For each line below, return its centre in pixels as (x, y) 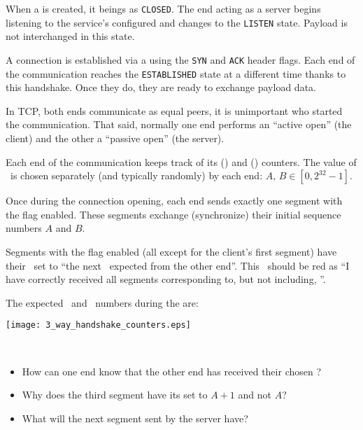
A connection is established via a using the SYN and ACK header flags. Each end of (180, 59)
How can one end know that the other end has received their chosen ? (172, 371)
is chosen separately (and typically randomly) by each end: (136, 175)
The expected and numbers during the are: (102, 302)
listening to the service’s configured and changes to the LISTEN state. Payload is (177, 22)
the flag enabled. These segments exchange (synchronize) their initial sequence (173, 214)
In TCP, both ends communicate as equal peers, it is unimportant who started (174, 110)
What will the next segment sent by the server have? (135, 418)
